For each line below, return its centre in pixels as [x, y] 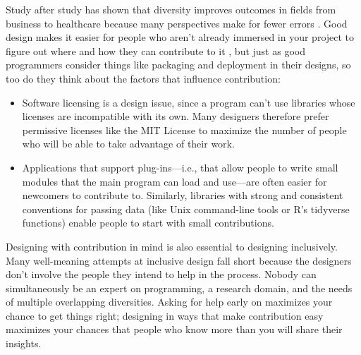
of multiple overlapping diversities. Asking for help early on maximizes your [169, 302]
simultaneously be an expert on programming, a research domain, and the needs [179, 288]
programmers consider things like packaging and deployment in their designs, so [178, 65]
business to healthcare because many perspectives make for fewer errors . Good [177, 23]
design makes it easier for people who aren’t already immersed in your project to [180, 37]
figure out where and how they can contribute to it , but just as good [155, 50]
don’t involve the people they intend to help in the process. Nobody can [161, 274]
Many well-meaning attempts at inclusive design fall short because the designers [179, 260]
